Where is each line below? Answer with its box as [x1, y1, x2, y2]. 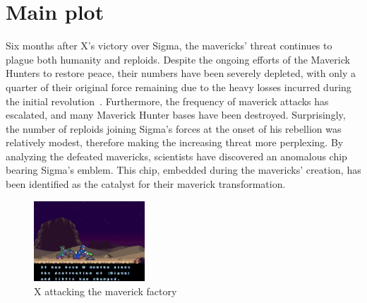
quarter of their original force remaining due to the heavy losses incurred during [6, 79, 351, 94]
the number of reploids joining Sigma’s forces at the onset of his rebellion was [6, 121, 342, 136]
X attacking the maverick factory [34, 283, 177, 298]
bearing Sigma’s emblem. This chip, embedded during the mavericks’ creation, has [6, 162, 361, 177]
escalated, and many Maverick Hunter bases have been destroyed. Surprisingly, [6, 107, 346, 122]
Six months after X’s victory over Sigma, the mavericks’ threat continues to [6, 38, 332, 53]
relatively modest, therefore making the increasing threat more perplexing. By [6, 135, 344, 150]
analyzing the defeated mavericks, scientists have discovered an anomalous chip [6, 148, 347, 163]
